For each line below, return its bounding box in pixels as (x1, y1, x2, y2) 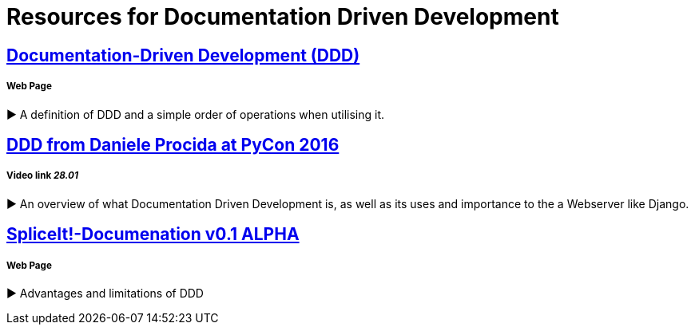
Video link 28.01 (6, 170, 78, 182)
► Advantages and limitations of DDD (6, 286, 204, 300)
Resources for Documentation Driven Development (6, 3, 559, 30)
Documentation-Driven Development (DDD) (6, 45, 360, 65)
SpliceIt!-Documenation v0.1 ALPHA (6, 224, 300, 245)
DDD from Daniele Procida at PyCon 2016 (6, 134, 340, 155)
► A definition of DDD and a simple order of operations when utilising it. (6, 107, 385, 121)
